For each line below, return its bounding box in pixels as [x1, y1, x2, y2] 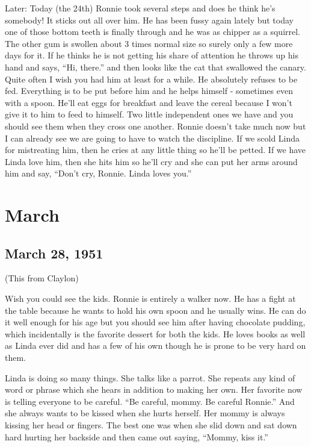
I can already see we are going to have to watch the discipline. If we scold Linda [5, 131, 300, 144]
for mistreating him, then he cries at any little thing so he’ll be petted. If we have [5, 143, 306, 156]
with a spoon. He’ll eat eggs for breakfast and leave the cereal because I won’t [5, 96, 292, 108]
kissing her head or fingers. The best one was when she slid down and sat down [5, 419, 297, 431]
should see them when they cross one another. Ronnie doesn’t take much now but [5, 119, 306, 132]
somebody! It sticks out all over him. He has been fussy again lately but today [5, 13, 294, 26]
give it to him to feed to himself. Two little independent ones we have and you [5, 108, 294, 120]
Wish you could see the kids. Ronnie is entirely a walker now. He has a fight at [5, 292, 296, 305]
